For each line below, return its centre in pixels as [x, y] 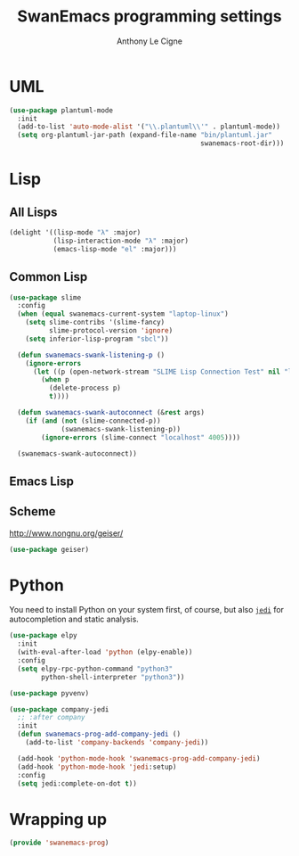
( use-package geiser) [49, 549]
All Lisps [33, 212]
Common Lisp [48, 277]
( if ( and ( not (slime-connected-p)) [93, 421]
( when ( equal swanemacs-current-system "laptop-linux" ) [123, 314]
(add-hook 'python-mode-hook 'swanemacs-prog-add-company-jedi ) [139, 758]
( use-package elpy [43, 636]
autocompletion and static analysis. [74, 619]
